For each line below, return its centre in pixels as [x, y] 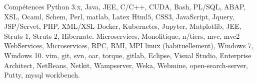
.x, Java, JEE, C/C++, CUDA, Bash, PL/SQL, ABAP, [160, 6]
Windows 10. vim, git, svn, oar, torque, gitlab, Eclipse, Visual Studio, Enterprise [128, 55]
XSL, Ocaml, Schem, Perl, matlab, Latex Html [76, 16]
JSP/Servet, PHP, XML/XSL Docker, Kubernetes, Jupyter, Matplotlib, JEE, [123, 26]
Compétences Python [37, 6]
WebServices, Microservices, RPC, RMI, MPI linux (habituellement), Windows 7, [129, 45]
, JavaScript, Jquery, [203, 16]
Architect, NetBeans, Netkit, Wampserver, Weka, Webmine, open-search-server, [126, 65]
